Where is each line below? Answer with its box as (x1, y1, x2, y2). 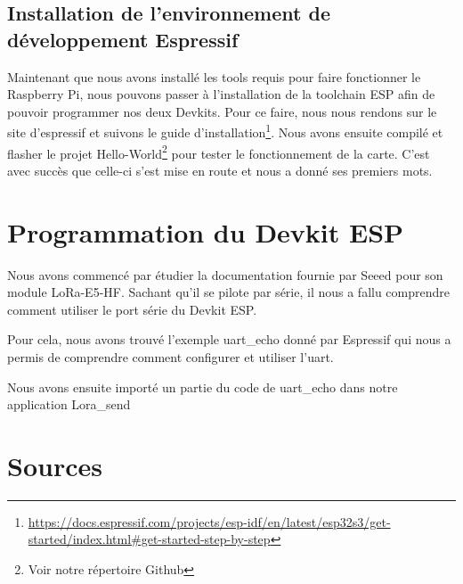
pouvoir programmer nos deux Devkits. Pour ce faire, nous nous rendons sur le (7, 102, 437, 120)
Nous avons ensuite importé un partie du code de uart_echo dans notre (7, 377, 398, 396)
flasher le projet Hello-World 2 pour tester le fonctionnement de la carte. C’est (7, 141, 430, 162)
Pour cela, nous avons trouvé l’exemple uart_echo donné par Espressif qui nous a (7, 330, 451, 349)
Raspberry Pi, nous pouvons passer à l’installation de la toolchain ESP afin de (7, 85, 435, 103)
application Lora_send (7, 395, 131, 414)
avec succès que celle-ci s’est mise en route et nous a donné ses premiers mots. (7, 160, 433, 179)
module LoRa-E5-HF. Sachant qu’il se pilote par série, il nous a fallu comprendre (7, 283, 451, 301)
